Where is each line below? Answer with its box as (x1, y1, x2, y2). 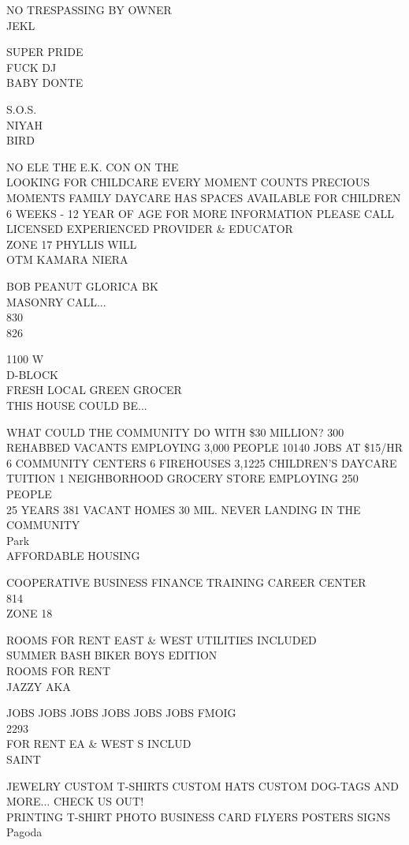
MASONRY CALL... (6, 293, 106, 310)
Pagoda (6, 824, 43, 840)
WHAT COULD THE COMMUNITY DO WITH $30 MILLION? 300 (6, 423, 344, 440)
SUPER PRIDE (6, 43, 84, 60)
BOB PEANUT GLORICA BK (6, 277, 158, 294)
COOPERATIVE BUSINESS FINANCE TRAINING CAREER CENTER (6, 574, 366, 590)
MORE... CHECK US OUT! (6, 793, 144, 809)
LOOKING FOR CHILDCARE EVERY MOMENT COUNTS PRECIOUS (6, 174, 370, 190)
